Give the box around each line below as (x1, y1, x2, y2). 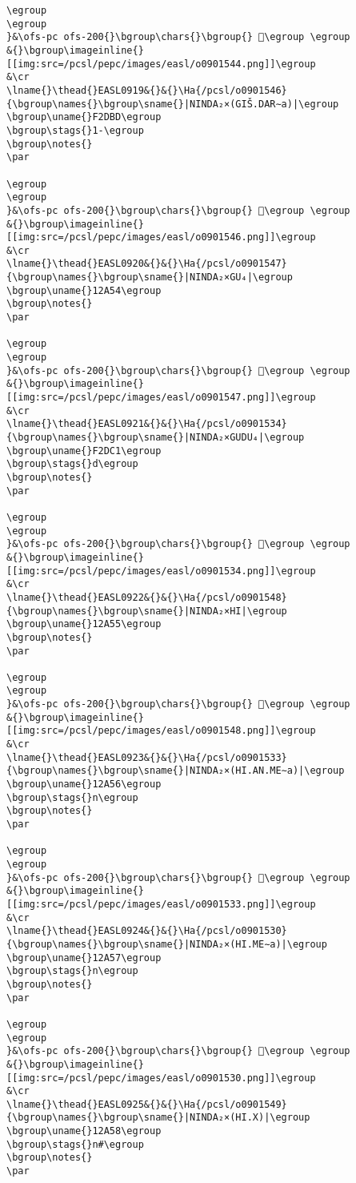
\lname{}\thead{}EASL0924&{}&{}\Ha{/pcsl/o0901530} (6, 925, 287, 937)
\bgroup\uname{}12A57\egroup (6, 952, 162, 964)
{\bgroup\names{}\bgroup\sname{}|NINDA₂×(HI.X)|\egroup (6, 1112, 310, 1124)
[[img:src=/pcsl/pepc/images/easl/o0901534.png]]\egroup (6, 565, 316, 577)
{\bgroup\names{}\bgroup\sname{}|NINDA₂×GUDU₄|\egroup (6, 432, 305, 443)
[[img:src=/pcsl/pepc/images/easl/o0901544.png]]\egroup (6, 58, 316, 70)
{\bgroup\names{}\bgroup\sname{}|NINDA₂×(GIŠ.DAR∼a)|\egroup (6, 98, 339, 110)
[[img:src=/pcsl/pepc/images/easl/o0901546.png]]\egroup (6, 231, 316, 243)
